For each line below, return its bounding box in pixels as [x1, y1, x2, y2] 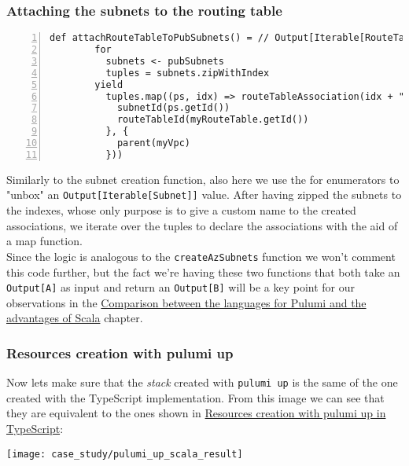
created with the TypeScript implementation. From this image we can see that [6, 389, 385, 405]
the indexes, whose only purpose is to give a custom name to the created [6, 202, 356, 218]
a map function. [6, 233, 83, 249]
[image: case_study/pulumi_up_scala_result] [6, 448, 243, 460]
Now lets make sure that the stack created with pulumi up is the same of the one [6, 374, 398, 391]
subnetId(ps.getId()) [116, 102, 230, 114]
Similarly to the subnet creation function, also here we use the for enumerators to [6, 171, 400, 187]
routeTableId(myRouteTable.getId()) [116, 114, 309, 126]
